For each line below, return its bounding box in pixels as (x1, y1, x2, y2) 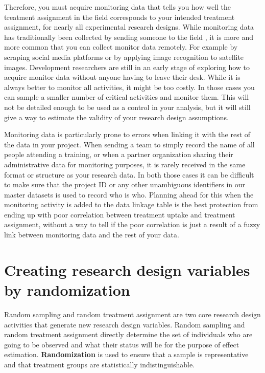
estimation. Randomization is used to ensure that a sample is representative (4, 349, 249, 360)
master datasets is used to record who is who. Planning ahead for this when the (4, 189, 254, 200)
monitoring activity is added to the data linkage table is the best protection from (4, 199, 258, 210)
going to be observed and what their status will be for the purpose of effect (4, 339, 239, 349)
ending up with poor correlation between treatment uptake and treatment (4, 209, 235, 220)
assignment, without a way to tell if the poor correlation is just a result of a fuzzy (4, 219, 260, 230)
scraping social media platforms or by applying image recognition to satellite (4, 51, 244, 62)
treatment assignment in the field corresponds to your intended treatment (4, 11, 235, 22)
